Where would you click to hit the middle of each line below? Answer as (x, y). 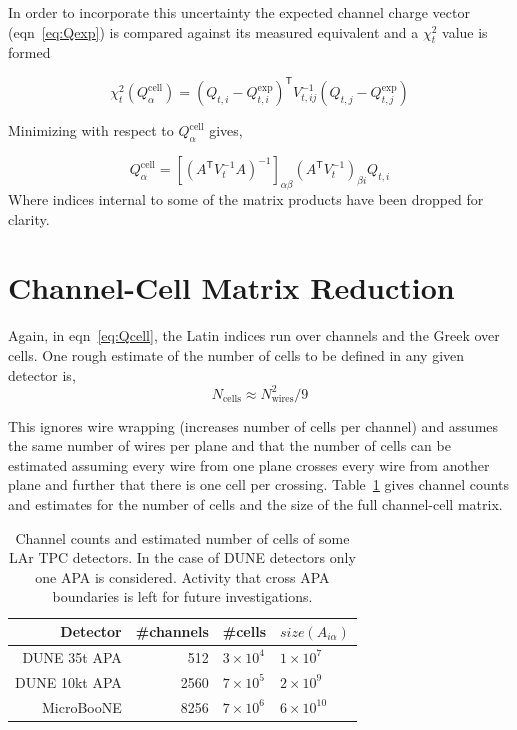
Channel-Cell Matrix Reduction (231, 287)
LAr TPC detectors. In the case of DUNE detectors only (182, 557)
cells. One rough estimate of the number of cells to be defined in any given (236, 354)
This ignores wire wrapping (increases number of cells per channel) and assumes (253, 425)
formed (29, 52)
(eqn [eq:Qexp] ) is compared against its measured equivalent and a (213, 31)
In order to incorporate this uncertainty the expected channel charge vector (239, 12)
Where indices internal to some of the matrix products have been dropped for (246, 199)
